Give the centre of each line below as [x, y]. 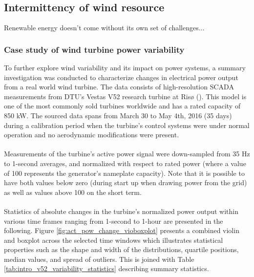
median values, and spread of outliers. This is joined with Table [99, 259]
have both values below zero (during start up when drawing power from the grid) [126, 182]
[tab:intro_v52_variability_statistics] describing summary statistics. [106, 268]
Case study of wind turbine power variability [94, 49]
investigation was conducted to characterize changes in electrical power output [121, 77]
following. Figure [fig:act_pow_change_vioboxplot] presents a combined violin [122, 230]
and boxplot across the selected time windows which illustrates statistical [114, 240]
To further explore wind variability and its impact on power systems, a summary [125, 68]
